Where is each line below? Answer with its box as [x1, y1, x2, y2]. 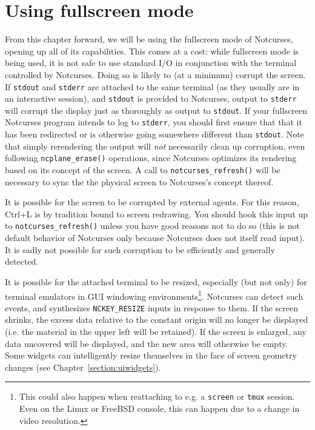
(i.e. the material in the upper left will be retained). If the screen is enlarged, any [5, 325, 307, 337]
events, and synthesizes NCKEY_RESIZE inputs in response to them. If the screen [5, 301, 299, 314]
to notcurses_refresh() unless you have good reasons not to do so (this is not [5, 219, 300, 232]
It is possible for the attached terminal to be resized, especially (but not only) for [5, 275, 307, 288]
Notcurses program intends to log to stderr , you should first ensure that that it [5, 116, 302, 128]
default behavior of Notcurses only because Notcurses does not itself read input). [5, 231, 305, 244]
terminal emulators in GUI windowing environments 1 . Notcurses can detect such [5, 288, 303, 302]
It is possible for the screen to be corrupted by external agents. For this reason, [5, 196, 299, 208]
